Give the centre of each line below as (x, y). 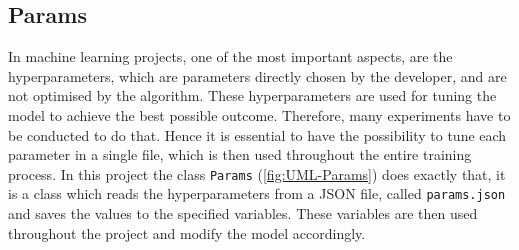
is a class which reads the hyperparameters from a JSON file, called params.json (257, 193)
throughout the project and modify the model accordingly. (187, 232)
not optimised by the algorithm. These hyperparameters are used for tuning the (252, 95)
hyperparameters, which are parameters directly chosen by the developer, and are (257, 75)
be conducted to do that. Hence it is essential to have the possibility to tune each (257, 134)
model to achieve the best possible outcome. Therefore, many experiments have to (259, 114)
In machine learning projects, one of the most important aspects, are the (230, 56)
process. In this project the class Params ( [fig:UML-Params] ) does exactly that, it (257, 173)
